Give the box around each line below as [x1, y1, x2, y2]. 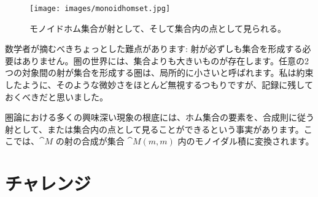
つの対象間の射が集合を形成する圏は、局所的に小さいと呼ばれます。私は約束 [5, 66, 314, 79]
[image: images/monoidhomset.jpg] [29, 4, 171, 13]
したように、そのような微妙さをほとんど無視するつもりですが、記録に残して [5, 78, 313, 91]
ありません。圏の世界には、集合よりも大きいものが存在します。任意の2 [21, 54, 309, 67]
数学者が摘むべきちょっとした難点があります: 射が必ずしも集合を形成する [5, 42, 303, 55]
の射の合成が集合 [55, 135, 125, 147]
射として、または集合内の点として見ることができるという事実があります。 [5, 122, 304, 135]
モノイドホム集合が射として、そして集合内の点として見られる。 [29, 21, 287, 34]
